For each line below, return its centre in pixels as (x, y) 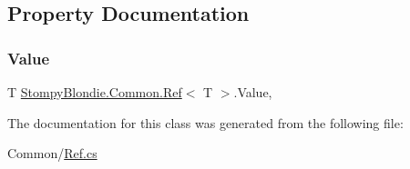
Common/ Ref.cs (52, 153)
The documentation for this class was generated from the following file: (205, 122)
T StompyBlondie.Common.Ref (95, 92)
